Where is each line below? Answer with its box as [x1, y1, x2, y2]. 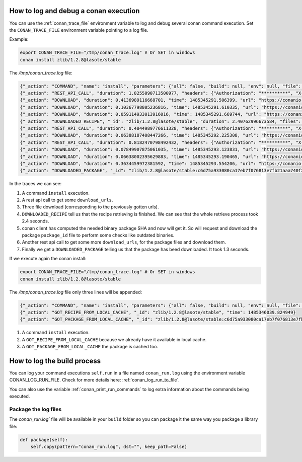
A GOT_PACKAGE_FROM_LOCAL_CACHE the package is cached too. [22, 344, 159, 350]
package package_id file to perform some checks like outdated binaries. [22, 232, 175, 239]
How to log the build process [9, 356, 101, 365]
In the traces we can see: [9, 181, 62, 187]
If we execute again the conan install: [9, 256, 87, 262]
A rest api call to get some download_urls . [22, 197, 113, 203]
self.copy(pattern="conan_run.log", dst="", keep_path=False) [30, 444, 187, 450]
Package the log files [9, 406, 62, 413]
